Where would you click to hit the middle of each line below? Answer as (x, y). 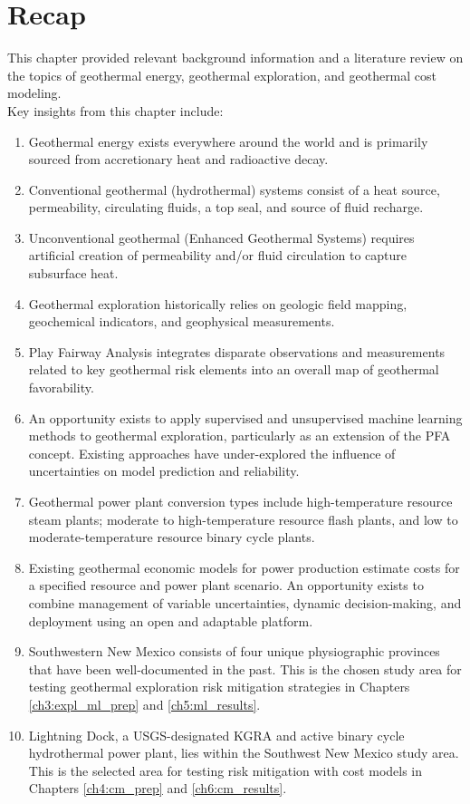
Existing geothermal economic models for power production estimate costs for (244, 567)
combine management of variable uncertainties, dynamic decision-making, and (245, 602)
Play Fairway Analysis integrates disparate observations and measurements (237, 351)
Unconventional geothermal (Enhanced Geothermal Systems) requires (221, 237)
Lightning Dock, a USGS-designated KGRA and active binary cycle (216, 735)
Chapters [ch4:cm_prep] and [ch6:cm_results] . (158, 788)
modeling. (34, 93)
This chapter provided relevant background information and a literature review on (235, 58)
